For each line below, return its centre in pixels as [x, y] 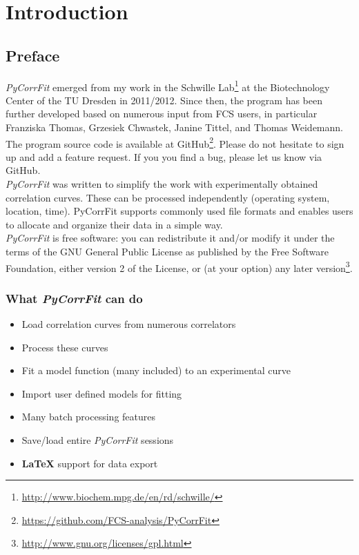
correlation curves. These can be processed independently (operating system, [168, 197]
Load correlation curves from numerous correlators [129, 324]
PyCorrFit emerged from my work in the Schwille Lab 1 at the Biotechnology [168, 86]
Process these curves [65, 347]
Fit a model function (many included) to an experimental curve [156, 370]
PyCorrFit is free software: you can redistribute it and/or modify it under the [170, 238]
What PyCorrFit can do [74, 298]
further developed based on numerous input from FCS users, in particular [162, 114]
